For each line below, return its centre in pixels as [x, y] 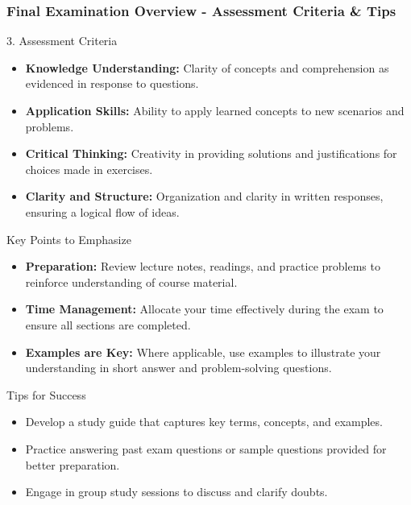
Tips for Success [46, 394]
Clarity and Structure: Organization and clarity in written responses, [204, 196]
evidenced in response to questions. [112, 83]
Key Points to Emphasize [69, 239]
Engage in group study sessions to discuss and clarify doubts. [176, 492]
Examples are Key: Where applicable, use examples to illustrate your [203, 352]
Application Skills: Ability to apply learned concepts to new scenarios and [215, 110]
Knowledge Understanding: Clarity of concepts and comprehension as [207, 67]
